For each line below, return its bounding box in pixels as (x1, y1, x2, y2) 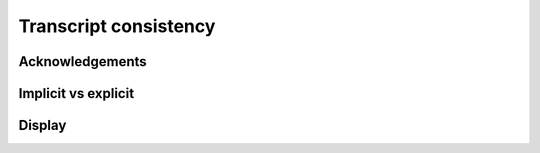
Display (18, 117, 67, 134)
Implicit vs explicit (18, 85, 135, 102)
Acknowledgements (18, 53, 147, 70)
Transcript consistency (18, 15, 216, 37)
